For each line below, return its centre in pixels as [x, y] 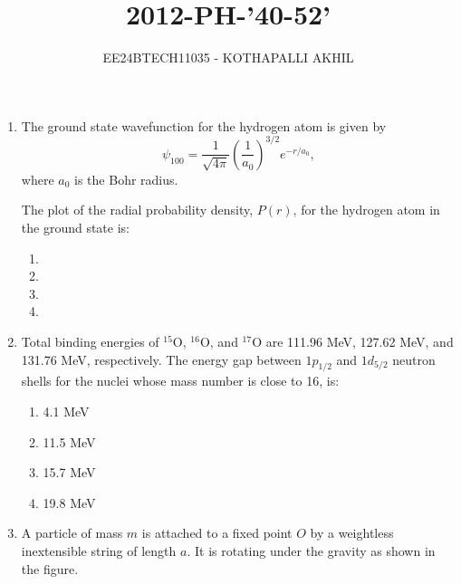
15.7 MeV [69, 472]
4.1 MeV [66, 411]
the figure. [50, 568]
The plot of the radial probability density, [137, 210]
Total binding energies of [90, 341]
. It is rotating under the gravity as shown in [311, 550]
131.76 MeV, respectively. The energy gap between [161, 359]
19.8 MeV [69, 502]
